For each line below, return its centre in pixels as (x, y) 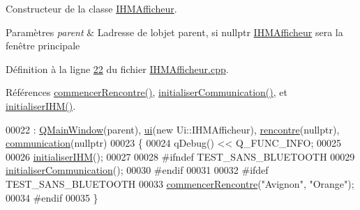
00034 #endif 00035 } (52, 197)
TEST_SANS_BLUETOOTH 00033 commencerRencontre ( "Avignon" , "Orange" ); (180, 183)
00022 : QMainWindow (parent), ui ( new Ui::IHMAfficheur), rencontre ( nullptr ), (173, 129)
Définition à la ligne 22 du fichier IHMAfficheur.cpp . (117, 68)
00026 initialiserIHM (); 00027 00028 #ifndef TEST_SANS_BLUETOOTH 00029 (180, 156)
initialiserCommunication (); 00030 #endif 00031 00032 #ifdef (137, 170)
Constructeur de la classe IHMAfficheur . (91, 8)
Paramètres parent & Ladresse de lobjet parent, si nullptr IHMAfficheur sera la (174, 32)
